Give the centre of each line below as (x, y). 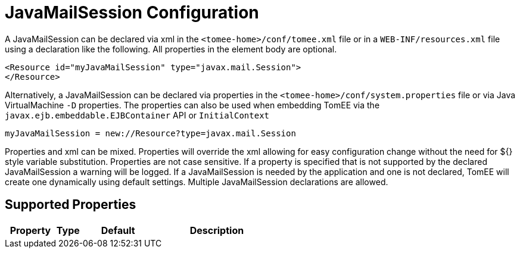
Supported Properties (71, 205)
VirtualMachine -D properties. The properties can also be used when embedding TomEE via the (192, 105)
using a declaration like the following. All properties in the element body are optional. (171, 49)
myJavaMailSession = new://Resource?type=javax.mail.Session (150, 133)
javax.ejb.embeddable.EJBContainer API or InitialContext (137, 115)
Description (217, 230)
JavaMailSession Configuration (132, 13)
